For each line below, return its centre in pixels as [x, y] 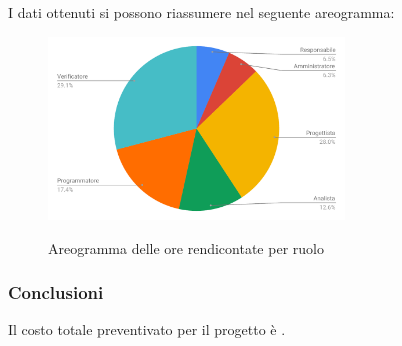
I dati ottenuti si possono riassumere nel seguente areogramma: [201, 12]
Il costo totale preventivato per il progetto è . [147, 329]
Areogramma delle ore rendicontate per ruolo [186, 247]
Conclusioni [56, 292]
